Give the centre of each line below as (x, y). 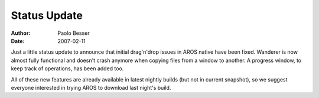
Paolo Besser (74, 33)
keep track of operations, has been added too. (67, 68)
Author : (21, 33)
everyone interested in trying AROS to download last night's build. (91, 87)
